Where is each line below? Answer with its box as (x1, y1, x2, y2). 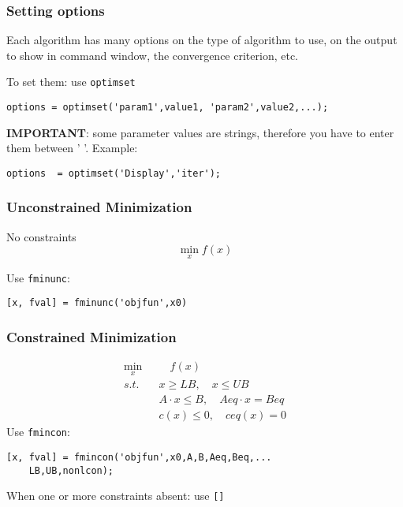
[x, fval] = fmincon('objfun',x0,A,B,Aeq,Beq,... (6, 452, 272, 464)
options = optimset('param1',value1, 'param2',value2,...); (6, 102, 329, 114)
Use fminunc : (6, 269, 70, 285)
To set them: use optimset (6, 73, 136, 90)
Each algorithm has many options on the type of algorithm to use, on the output (6, 32, 397, 48)
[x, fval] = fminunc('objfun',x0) (6, 297, 188, 309)
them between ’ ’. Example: (6, 140, 138, 156)
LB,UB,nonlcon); (28, 464, 114, 476)
